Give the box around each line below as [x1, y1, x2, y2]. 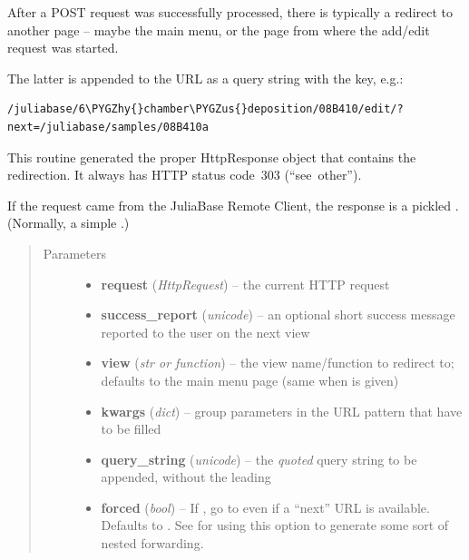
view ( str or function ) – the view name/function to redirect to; [101, 353, 454, 372]
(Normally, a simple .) [7, 213, 130, 232]
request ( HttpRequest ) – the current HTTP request [101, 274, 390, 293]
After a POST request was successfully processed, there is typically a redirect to [7, 3, 453, 21]
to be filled [101, 419, 161, 438]
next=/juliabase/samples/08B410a [7, 120, 209, 133]
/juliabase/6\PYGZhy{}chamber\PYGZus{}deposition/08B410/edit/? [7, 103, 404, 116]
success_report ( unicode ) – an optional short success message [101, 305, 455, 324]
